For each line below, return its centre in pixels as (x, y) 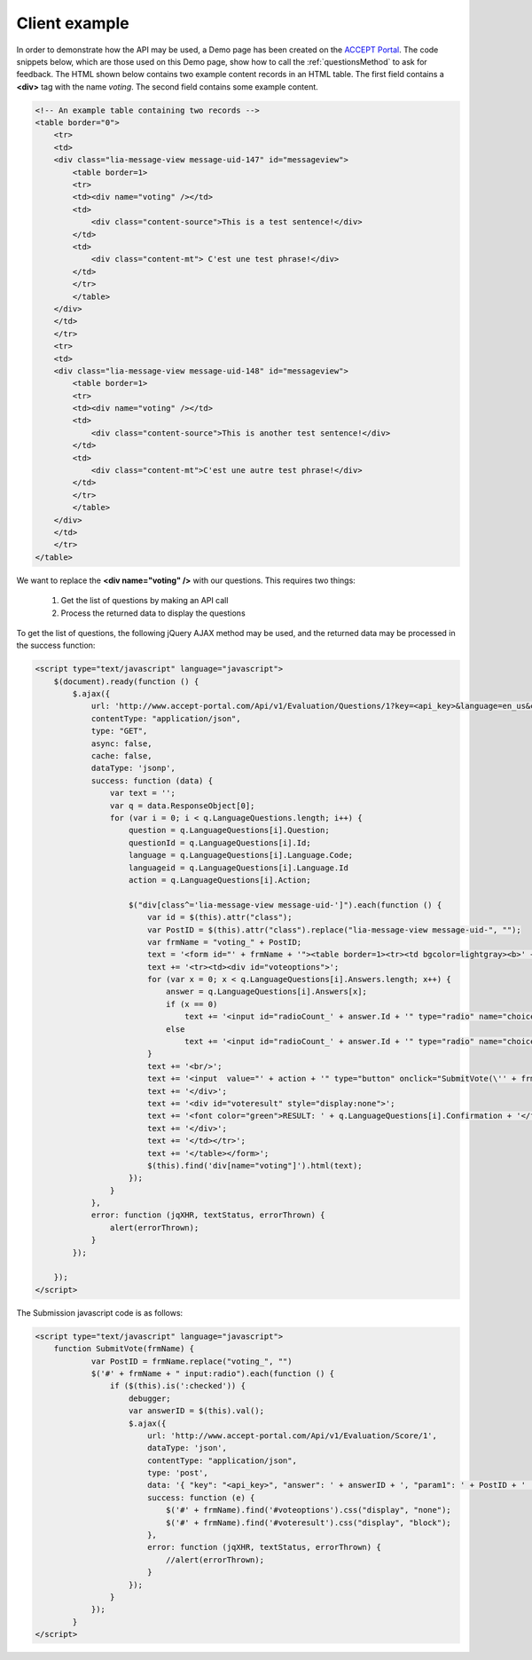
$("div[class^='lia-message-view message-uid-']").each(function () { (286, 905)
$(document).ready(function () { (126, 681)
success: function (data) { (152, 780)
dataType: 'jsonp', (133, 768)
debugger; (150, 1398)
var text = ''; (143, 793)
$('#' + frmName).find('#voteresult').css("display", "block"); (308, 1522)
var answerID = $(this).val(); (197, 1411)
